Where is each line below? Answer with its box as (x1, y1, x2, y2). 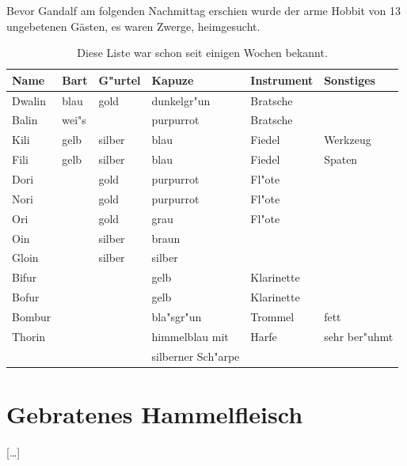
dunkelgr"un (151, 92, 211, 108)
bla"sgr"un (151, 308, 202, 324)
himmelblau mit (151, 328, 229, 344)
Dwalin (12, 92, 46, 108)
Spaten (324, 151, 358, 168)
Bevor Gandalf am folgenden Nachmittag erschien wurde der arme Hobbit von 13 (6, 2, 401, 18)
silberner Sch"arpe (151, 347, 240, 364)
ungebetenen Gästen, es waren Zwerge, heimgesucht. (6, 17, 261, 34)
